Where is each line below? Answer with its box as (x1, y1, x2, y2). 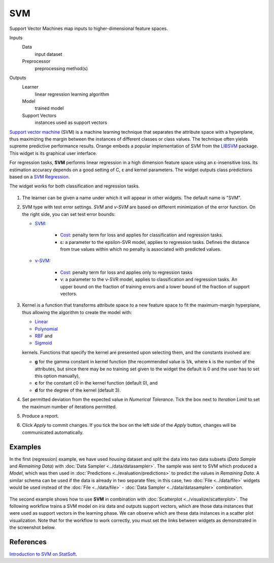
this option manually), (35, 372, 80, 379)
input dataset (35, 51, 63, 57)
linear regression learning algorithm (35, 91, 109, 97)
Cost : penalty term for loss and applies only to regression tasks (60, 269, 193, 275)
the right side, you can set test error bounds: (22, 211, 116, 217)
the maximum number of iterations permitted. (22, 403, 117, 410)
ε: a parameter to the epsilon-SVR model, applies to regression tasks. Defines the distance (60, 239, 250, 245)
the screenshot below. (9, 524, 56, 530)
